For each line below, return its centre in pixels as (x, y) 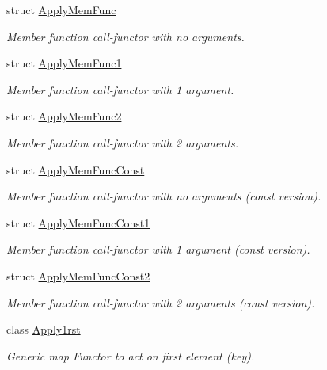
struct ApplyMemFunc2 (64, 116)
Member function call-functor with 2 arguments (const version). (161, 302)
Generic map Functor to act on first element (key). (131, 355)
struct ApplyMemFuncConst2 (78, 275)
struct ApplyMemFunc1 (64, 63)
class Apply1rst (44, 329)
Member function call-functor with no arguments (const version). (164, 196)
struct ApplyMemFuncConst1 (78, 222)
